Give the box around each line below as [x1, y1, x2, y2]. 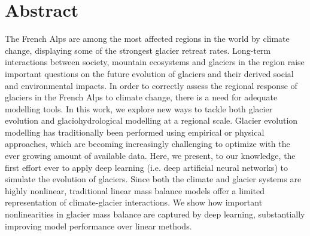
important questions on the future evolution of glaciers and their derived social [5, 67, 294, 79]
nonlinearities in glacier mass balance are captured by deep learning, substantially [5, 208, 305, 220]
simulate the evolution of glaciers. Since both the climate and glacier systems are [5, 173, 302, 185]
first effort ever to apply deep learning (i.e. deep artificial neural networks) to [5, 161, 288, 173]
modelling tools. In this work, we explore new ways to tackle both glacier [5, 102, 273, 115]
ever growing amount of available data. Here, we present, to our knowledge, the [5, 149, 296, 162]
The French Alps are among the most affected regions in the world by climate [5, 32, 290, 45]
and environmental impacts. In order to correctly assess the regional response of [5, 79, 297, 91]
